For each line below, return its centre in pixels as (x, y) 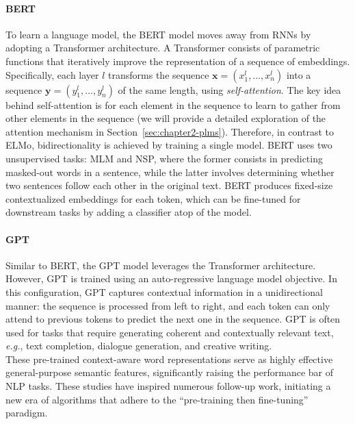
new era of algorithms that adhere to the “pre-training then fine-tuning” (157, 399)
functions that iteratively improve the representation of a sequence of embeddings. (178, 61)
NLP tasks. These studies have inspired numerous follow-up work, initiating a (168, 386)
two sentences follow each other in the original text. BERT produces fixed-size (169, 185)
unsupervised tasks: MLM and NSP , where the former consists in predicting (164, 158)
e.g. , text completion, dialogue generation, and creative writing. (139, 346)
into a (299, 74)
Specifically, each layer (52, 74)
